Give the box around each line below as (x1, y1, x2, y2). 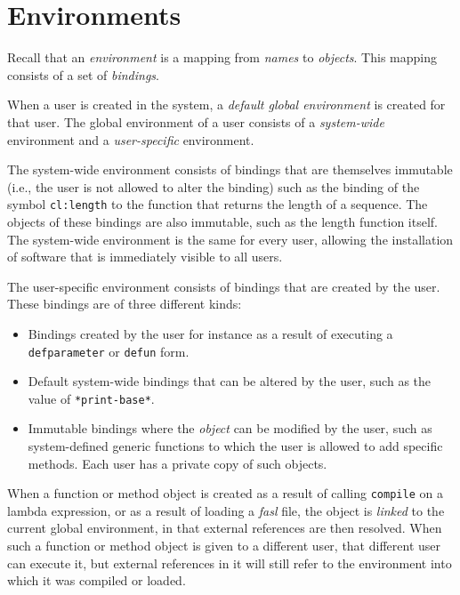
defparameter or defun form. (28, 342, 190, 360)
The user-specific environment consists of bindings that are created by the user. (7, 277, 440, 295)
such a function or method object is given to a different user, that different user (7, 536, 440, 555)
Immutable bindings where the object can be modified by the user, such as (28, 419, 432, 438)
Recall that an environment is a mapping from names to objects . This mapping (7, 48, 437, 67)
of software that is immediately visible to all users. (7, 247, 283, 266)
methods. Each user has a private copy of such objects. (28, 454, 327, 472)
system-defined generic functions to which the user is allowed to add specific (28, 437, 443, 454)
